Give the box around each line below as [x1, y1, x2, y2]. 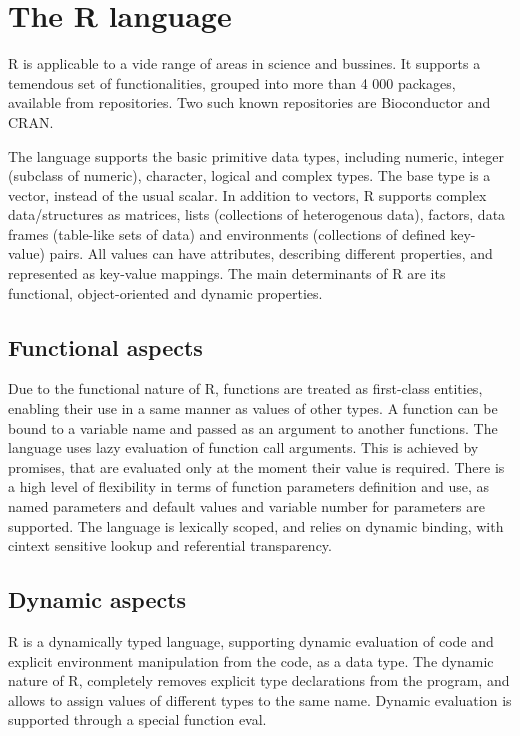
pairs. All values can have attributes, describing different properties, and [49, 243, 493, 264]
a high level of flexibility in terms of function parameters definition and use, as [8, 476, 490, 497]
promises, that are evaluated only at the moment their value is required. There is [8, 456, 505, 477]
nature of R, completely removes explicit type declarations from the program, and [8, 670, 510, 691]
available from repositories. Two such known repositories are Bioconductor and [8, 92, 491, 113]
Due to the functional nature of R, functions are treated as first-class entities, [8, 378, 483, 399]
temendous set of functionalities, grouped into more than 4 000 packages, [8, 72, 456, 93]
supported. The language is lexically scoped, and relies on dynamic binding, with [8, 515, 504, 536]
